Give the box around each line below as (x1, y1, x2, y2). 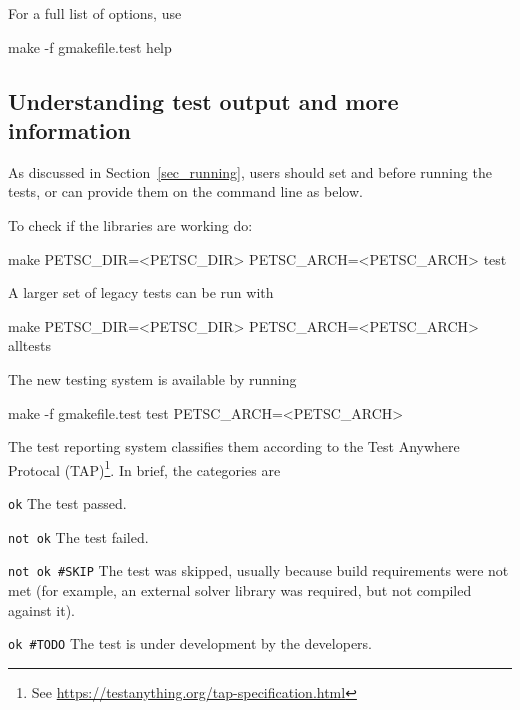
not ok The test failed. (8, 526, 149, 547)
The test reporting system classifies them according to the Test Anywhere (8, 436, 460, 457)
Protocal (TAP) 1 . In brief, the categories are (8, 456, 281, 480)
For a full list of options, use (8, 3, 182, 23)
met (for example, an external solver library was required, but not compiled (8, 579, 472, 600)
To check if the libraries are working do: (8, 214, 253, 235)
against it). (8, 599, 75, 620)
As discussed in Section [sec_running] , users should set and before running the (8, 161, 492, 182)
